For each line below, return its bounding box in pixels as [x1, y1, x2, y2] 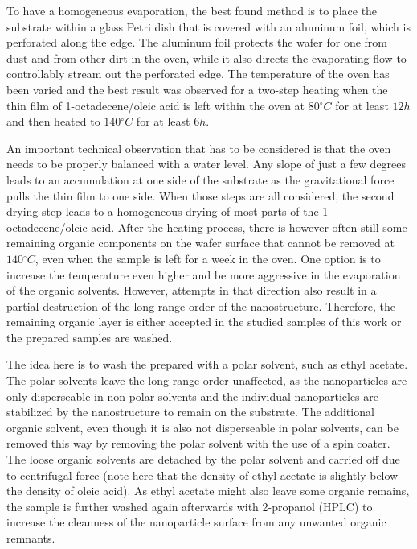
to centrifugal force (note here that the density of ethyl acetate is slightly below [6, 466, 399, 483]
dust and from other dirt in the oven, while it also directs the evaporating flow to [6, 49, 407, 66]
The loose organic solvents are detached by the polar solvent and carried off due [6, 451, 400, 468]
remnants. [6, 530, 55, 546]
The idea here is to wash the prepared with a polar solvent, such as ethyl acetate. [6, 356, 408, 373]
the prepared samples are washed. [6, 328, 173, 345]
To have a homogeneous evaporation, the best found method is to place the [6, 2, 378, 19]
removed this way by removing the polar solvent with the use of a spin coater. [6, 435, 390, 452]
